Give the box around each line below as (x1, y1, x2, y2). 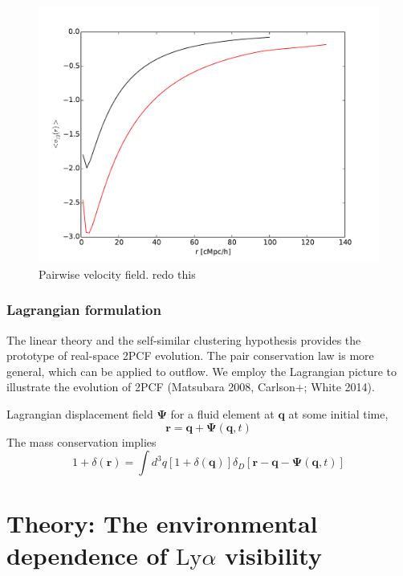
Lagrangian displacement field (6, 406, 153, 423)
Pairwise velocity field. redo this (39, 265, 196, 282)
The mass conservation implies (6, 433, 157, 450)
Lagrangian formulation (6, 300, 161, 320)
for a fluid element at (170, 406, 275, 423)
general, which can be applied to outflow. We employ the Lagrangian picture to (6, 362, 397, 379)
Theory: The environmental (6, 507, 318, 540)
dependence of (6, 538, 168, 571)
